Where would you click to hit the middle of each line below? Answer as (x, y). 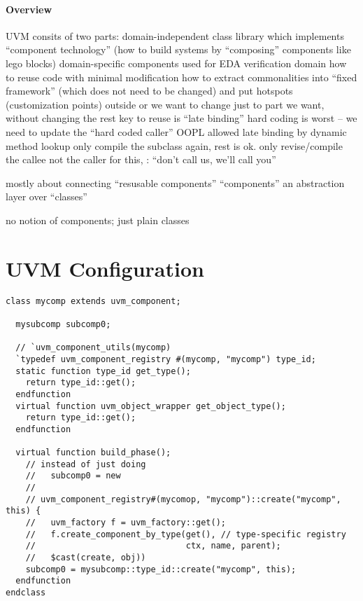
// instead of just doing (86, 464)
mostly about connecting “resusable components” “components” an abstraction (175, 182)
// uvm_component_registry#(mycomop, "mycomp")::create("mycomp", (183, 499)
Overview (29, 9)
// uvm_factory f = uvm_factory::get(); (126, 523)
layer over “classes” (47, 196)
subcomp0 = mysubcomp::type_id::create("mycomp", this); (161, 569)
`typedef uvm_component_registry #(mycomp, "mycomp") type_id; (166, 359)
